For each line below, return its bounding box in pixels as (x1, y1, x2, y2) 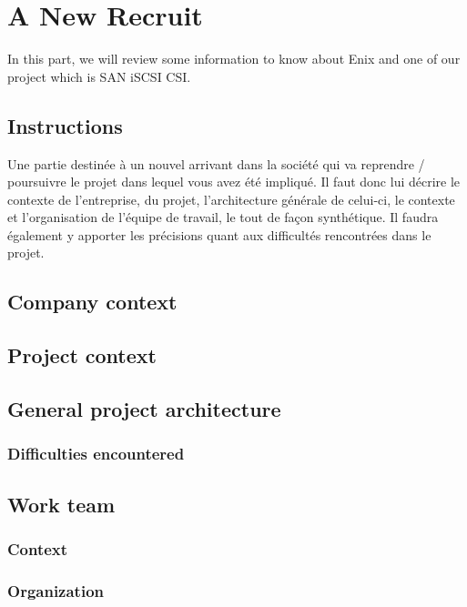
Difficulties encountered (7, 442, 185, 465)
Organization (7, 579, 105, 602)
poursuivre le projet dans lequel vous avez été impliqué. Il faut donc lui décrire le (7, 172, 461, 191)
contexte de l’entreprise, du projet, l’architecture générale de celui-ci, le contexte (7, 189, 455, 208)
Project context (7, 341, 157, 369)
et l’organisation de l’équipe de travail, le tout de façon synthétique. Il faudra (7, 207, 439, 227)
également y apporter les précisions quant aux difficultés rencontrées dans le (7, 225, 431, 244)
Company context (7, 288, 178, 316)
